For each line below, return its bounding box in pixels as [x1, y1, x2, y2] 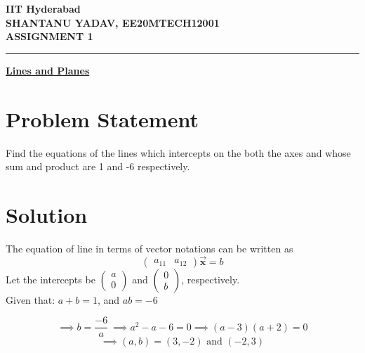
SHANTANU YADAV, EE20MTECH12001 [6, 15, 220, 30]
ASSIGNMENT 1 [6, 29, 93, 44]
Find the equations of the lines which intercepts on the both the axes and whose [6, 145, 351, 160]
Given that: [6, 292, 55, 307]
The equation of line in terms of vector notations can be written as [6, 240, 293, 255]
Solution [6, 200, 88, 229]
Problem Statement [6, 104, 199, 133]
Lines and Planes [6, 63, 90, 77]
